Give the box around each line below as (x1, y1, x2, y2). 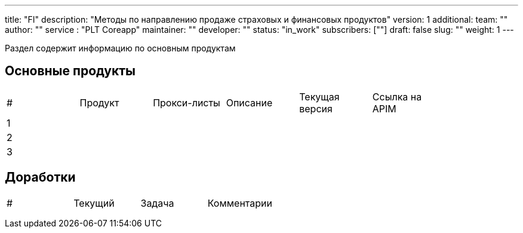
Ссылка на (372, 90, 422, 103)
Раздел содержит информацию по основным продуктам (5, 43, 236, 53)
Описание (226, 96, 273, 109)
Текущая (299, 90, 340, 103)
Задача (140, 197, 174, 209)
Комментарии (207, 197, 272, 209)
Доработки (5, 170, 76, 185)
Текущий (73, 197, 115, 209)
